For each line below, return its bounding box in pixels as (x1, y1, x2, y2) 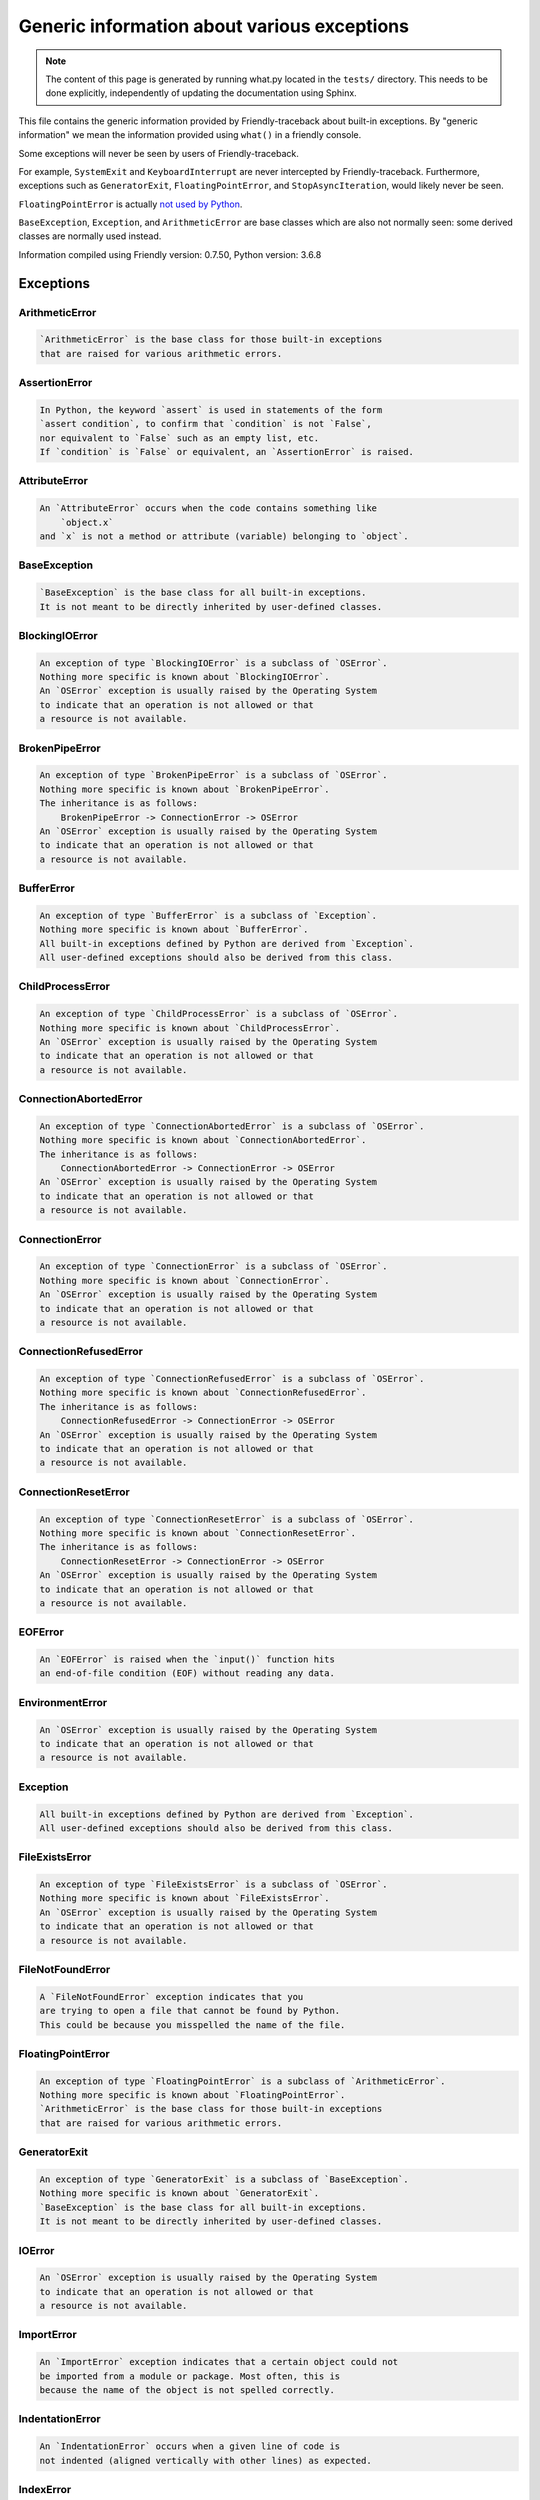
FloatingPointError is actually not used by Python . (18, 198, 243, 210)
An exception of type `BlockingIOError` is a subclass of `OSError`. (39, 657, 388, 669)
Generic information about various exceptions (18, 15, 410, 37)
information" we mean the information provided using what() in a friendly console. (18, 129, 362, 141)
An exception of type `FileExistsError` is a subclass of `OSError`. (39, 1879, 388, 1890)
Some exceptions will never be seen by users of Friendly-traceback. (18, 147, 299, 159)
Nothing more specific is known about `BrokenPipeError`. (39, 783, 330, 795)
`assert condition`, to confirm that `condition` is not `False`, (39, 418, 372, 430)
